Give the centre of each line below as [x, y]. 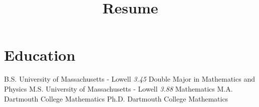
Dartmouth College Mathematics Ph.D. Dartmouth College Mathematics [116, 98]
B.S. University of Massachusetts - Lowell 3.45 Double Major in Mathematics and [129, 79]
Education [40, 55]
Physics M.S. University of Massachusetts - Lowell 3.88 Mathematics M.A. [118, 88]
